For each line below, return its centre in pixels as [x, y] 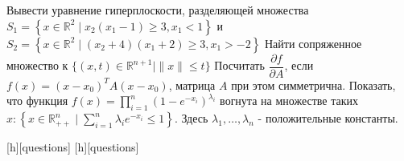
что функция [37, 101]
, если [299, 65]
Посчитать [239, 65]
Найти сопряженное [313, 43]
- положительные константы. [328, 118]
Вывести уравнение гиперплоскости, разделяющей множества [158, 10]
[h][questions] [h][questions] [73, 147]
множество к [37, 65]
